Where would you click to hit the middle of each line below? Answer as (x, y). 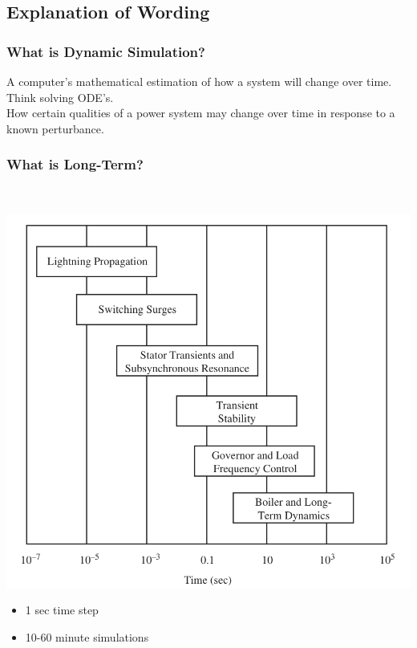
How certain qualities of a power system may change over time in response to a (201, 113)
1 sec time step (62, 610)
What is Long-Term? (75, 164)
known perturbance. (55, 128)
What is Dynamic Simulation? (106, 51)
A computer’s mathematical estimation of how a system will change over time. (199, 81)
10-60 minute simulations (87, 636)
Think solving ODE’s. (60, 97)
